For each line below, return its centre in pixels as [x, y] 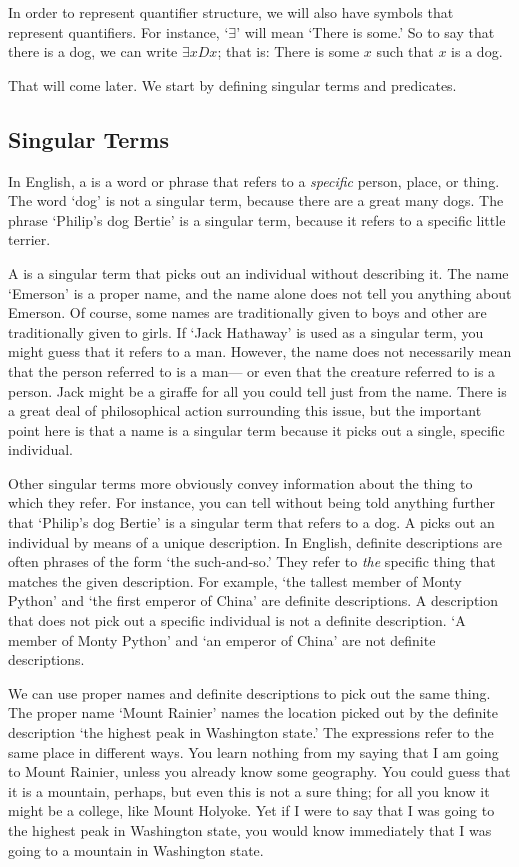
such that [405, 51]
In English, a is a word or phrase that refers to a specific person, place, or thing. [254, 180]
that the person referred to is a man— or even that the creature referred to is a [252, 370]
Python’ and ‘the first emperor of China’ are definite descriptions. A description [253, 600]
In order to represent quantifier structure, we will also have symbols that [231, 12]
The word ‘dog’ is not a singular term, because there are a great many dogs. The [256, 200]
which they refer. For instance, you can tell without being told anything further [252, 502]
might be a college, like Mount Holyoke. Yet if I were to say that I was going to [251, 810]
